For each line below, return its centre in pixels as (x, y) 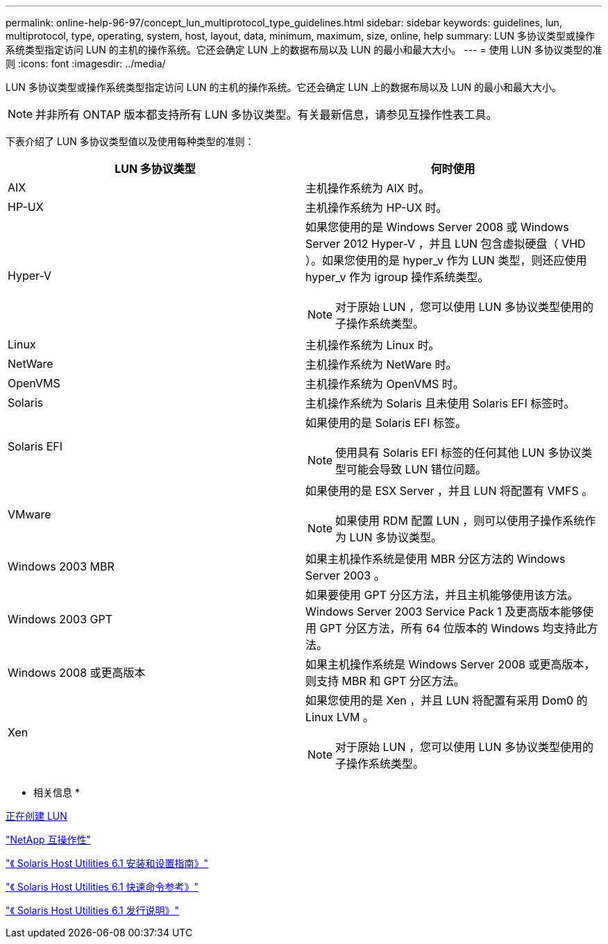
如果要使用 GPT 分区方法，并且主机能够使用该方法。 (442, 595)
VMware (29, 514)
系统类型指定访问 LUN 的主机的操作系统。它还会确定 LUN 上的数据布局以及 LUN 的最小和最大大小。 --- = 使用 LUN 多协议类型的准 (304, 50)
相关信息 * (57, 792)
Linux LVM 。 (340, 717)
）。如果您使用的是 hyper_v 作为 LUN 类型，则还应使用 (446, 260)
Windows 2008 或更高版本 (77, 673)
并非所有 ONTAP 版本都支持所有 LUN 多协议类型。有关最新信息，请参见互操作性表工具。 (267, 115)
